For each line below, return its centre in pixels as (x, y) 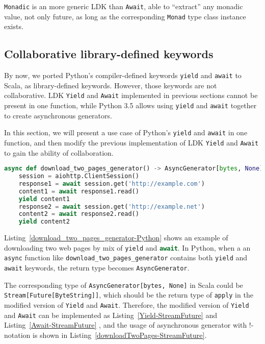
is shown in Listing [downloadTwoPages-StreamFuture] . (120, 335)
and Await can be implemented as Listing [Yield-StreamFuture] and (111, 315)
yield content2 (44, 222)
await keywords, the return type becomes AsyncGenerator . (97, 268)
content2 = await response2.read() (79, 214)
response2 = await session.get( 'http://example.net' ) (112, 206)
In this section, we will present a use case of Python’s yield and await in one (126, 132)
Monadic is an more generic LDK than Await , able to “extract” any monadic (124, 6)
